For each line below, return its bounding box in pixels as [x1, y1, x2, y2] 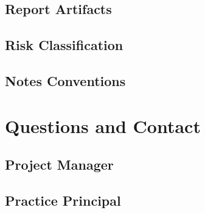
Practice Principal [5, 190, 121, 209]
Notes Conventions [5, 71, 126, 90]
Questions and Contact [5, 113, 201, 138]
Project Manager [5, 155, 114, 174]
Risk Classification [5, 35, 123, 54]
